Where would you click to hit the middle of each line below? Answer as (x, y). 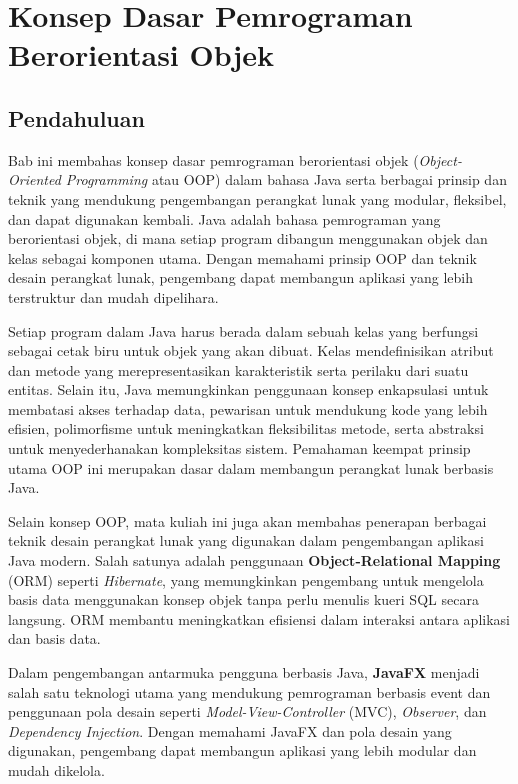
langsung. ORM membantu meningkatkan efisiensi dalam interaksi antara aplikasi (259, 618)
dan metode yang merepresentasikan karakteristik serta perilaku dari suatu (238, 369)
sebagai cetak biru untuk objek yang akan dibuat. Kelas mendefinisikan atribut (251, 350)
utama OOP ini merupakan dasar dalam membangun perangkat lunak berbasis (251, 467)
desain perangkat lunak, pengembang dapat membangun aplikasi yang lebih (240, 277)
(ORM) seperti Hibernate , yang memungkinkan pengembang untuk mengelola (246, 579)
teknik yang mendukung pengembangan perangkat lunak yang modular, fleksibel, (257, 198)
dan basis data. (54, 638)
